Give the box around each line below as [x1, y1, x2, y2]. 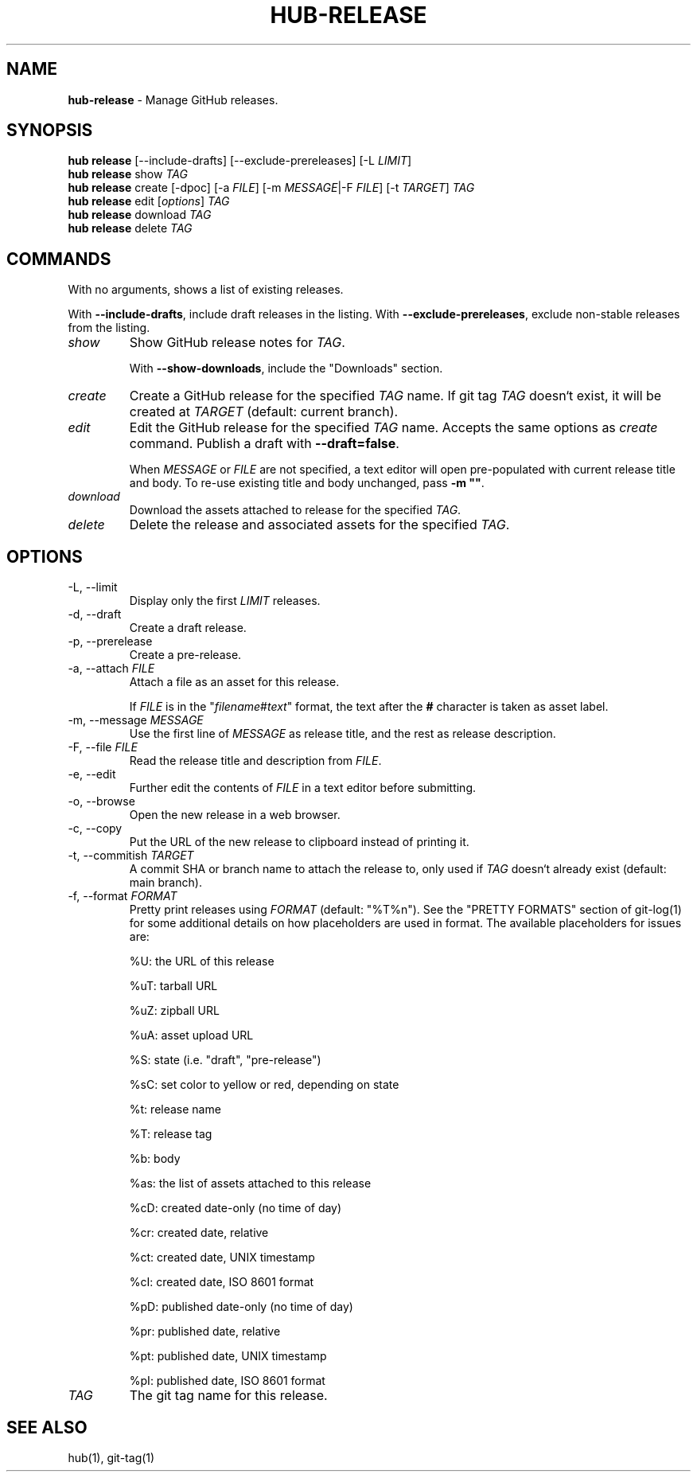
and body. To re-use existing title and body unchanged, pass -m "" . [129, 476, 485, 490]
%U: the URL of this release [129, 954, 275, 969]
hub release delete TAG [68, 221, 193, 236]
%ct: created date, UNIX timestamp [129, 1250, 315, 1265]
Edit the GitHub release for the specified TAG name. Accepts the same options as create [129, 419, 658, 436]
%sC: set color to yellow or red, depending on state [129, 1078, 399, 1092]
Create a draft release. [129, 621, 247, 635]
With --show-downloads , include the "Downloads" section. [129, 361, 443, 376]
